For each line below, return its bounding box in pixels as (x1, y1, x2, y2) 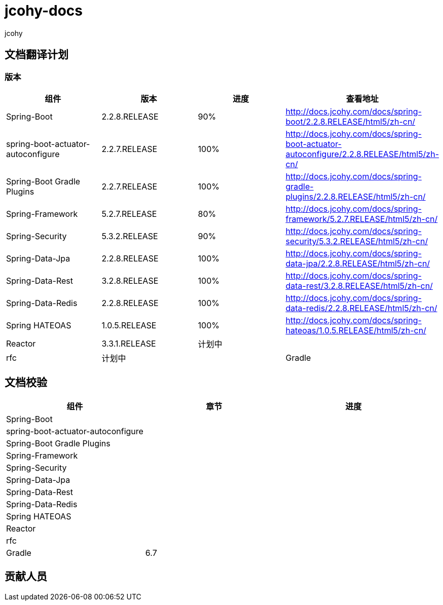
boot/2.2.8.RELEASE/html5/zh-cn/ (285, 116, 416, 127)
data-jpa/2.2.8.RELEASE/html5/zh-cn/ (285, 258, 430, 269)
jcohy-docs (5, 2, 83, 19)
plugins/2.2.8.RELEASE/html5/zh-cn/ (285, 191, 426, 202)
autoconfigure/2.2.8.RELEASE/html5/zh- (285, 148, 439, 159)
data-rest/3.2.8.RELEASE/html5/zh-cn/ (285, 280, 433, 291)
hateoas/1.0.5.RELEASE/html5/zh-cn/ (285, 325, 426, 335)
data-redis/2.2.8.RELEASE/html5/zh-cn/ (285, 302, 437, 313)
